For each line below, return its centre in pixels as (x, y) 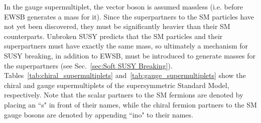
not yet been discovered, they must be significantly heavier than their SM (117, 26)
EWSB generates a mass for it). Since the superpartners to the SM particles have (129, 16)
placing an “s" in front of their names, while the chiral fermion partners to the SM (130, 104)
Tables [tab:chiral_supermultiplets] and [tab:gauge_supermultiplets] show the (125, 75)
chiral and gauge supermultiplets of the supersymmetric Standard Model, (117, 85)
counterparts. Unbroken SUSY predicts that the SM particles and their (113, 36)
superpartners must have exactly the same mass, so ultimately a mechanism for (126, 46)
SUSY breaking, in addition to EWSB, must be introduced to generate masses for (130, 55)
